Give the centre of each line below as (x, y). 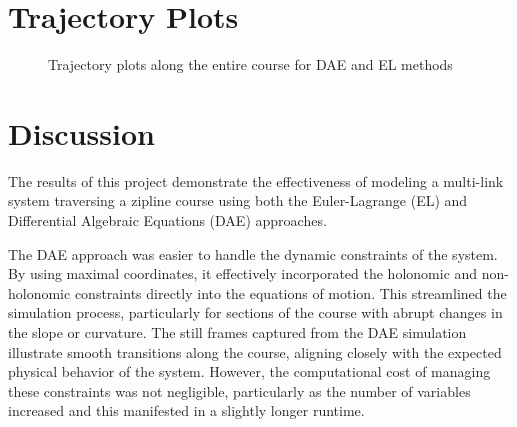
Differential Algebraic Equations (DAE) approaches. (167, 220)
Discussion (81, 132)
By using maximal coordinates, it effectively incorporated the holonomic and (243, 273)
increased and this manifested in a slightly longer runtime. (186, 410)
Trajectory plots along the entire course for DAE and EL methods (250, 64)
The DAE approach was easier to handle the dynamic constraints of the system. (253, 253)
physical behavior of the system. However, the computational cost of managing (249, 371)
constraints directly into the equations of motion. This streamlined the (290, 292)
